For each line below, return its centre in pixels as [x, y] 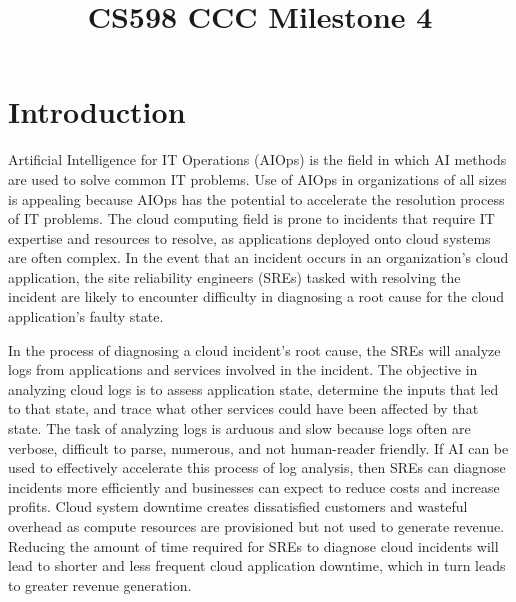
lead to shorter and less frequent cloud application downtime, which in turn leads [257, 565]
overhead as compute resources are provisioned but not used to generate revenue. [256, 526]
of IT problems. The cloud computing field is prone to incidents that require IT [251, 218]
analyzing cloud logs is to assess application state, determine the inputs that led [253, 388]
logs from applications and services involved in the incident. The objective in [243, 369]
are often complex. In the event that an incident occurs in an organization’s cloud [258, 257]
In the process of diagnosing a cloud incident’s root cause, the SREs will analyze [254, 349]
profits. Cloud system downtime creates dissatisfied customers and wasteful [238, 506]
